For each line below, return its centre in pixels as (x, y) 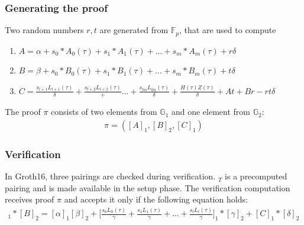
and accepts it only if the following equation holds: (156, 199)
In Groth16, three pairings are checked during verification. (110, 176)
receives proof (30, 199)
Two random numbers (44, 30)
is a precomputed (256, 176)
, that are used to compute (228, 30)
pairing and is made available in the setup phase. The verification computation (148, 187)
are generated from (134, 30)
